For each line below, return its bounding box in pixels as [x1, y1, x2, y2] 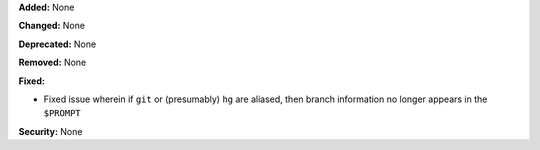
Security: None [18, 125, 83, 137]
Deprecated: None [18, 38, 97, 50]
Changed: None [18, 20, 85, 32]
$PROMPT [43, 108, 82, 119]
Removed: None [18, 56, 87, 69]
